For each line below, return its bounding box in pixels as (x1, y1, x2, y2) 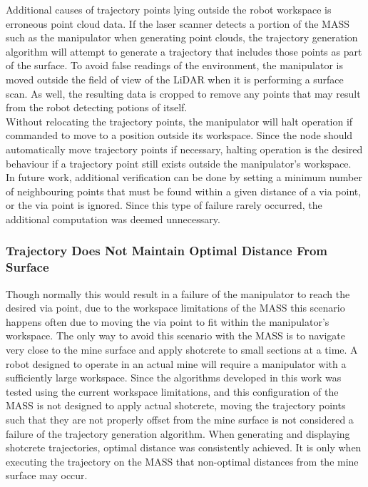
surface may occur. (6, 468, 88, 483)
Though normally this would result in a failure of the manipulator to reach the (6, 286, 350, 301)
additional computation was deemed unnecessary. (6, 211, 220, 226)
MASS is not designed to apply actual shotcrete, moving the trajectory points (6, 398, 346, 413)
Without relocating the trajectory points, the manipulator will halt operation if (6, 113, 353, 128)
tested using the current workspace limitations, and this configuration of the (6, 384, 339, 399)
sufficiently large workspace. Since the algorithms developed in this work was (6, 370, 342, 385)
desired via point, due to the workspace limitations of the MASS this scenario (6, 300, 345, 315)
